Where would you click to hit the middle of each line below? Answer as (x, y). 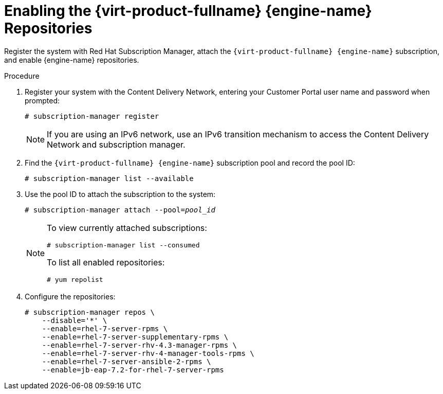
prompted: (42, 100)
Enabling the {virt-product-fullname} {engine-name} (188, 11)
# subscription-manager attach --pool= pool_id (120, 210)
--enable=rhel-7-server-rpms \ (105, 328)
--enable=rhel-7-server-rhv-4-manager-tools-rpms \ (148, 353)
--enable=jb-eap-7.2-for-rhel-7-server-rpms (133, 370)
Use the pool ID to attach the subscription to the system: (120, 194)
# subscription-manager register (92, 116)
